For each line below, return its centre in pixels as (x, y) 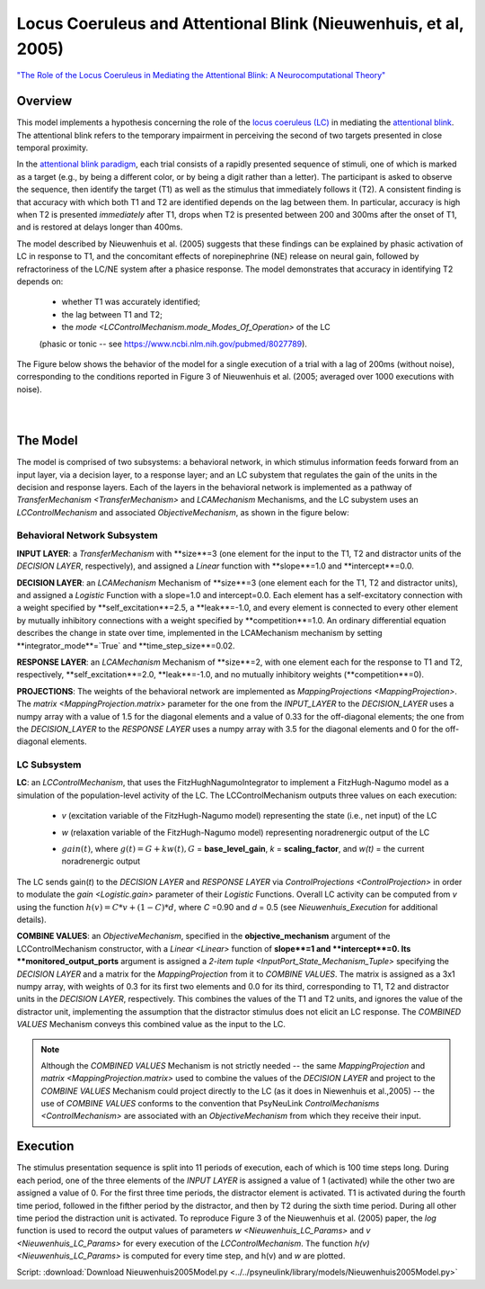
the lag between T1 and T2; (112, 314)
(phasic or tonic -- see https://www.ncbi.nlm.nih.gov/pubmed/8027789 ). (173, 344)
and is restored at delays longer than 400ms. (100, 227)
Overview (44, 101)
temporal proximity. (53, 148)
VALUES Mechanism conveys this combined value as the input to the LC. (151, 1025)
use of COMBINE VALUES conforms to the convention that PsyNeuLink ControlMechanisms (210, 1104)
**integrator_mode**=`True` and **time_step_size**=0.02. (126, 645)
